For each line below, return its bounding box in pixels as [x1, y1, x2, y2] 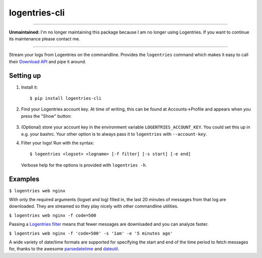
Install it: [21, 84, 38, 90]
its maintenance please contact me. [9, 36, 80, 41]
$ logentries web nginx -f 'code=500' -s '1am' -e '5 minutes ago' [9, 230, 173, 236]
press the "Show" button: [21, 113, 72, 119]
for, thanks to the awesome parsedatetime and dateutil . [9, 246, 119, 252]
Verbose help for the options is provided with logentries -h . [21, 162, 147, 168]
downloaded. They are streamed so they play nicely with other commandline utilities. [9, 203, 179, 209]
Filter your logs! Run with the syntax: [21, 140, 95, 146]
